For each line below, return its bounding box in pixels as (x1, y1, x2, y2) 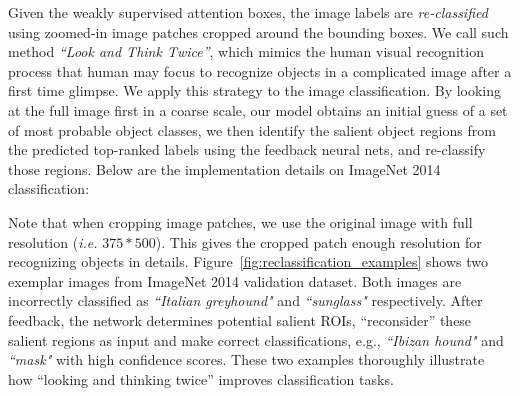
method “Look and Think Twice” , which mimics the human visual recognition (8, 41, 484, 62)
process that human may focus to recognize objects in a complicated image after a (8, 60, 512, 81)
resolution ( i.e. (8, 231, 98, 252)
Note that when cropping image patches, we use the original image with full (8, 211, 473, 232)
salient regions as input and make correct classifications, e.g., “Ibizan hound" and (8, 329, 504, 350)
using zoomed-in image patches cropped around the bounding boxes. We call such (8, 21, 509, 42)
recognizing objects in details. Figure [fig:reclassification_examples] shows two (8, 251, 488, 272)
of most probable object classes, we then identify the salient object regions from (8, 119, 496, 140)
